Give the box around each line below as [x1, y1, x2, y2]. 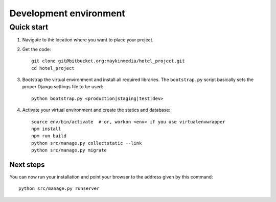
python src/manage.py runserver [18, 186, 100, 191]
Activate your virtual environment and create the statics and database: [22, 107, 171, 113]
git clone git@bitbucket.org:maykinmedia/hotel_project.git [31, 58, 185, 64]
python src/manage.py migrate [31, 147, 107, 153]
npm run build [31, 133, 66, 139]
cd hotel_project [31, 65, 75, 71]
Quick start [9, 22, 49, 32]
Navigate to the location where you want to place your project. [22, 37, 154, 43]
